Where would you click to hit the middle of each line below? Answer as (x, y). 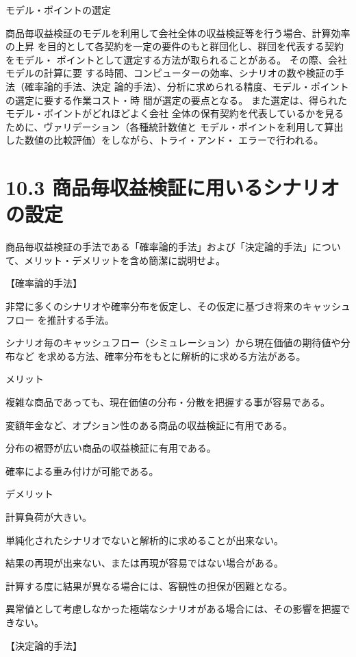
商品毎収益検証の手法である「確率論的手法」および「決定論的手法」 (159, 247)
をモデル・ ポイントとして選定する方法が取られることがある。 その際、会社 (176, 59)
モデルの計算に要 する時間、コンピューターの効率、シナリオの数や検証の (170, 73)
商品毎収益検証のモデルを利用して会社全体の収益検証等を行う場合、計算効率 (178, 33)
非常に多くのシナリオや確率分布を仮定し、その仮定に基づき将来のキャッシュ (178, 306)
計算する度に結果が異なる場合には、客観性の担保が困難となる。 (149, 585)
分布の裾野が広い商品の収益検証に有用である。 (111, 448)
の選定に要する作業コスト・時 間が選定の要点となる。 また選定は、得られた (176, 100)
